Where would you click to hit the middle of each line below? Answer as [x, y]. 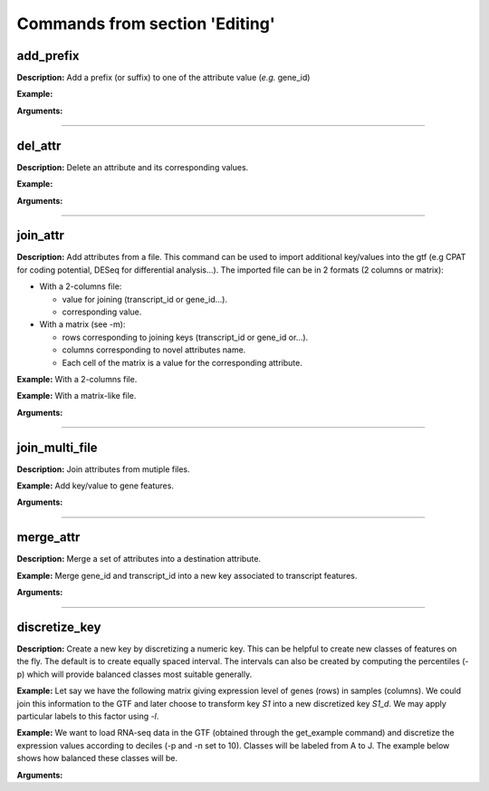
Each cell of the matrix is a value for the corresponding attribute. [182, 362]
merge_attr [48, 538]
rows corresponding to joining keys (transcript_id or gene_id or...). [185, 337]
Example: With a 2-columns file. [77, 379]
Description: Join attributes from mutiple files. [103, 469]
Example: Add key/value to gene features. [95, 486]
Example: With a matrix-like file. [77, 396]
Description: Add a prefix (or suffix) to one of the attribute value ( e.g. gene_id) [163, 78]
